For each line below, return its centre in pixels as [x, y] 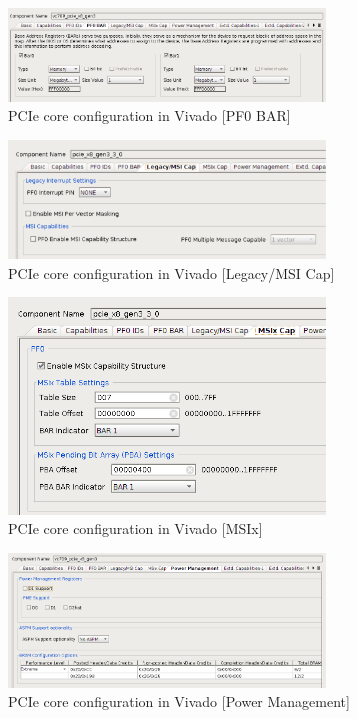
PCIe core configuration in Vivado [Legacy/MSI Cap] [171, 272]
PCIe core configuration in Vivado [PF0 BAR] [149, 115]
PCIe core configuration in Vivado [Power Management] [179, 701]
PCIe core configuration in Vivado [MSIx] [135, 528]
